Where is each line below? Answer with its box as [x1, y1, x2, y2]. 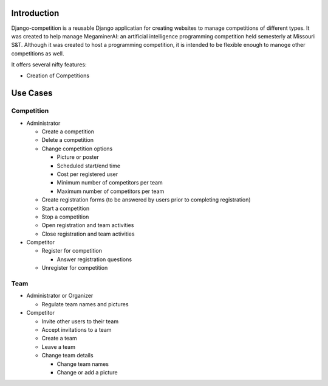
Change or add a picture [56, 368, 118, 376]
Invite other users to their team [41, 317, 118, 325]
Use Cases [11, 88, 53, 99]
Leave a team [41, 343, 76, 350]
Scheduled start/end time [56, 162, 121, 169]
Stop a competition [41, 213, 89, 220]
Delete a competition [41, 136, 94, 144]
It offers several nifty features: [11, 61, 87, 68]
